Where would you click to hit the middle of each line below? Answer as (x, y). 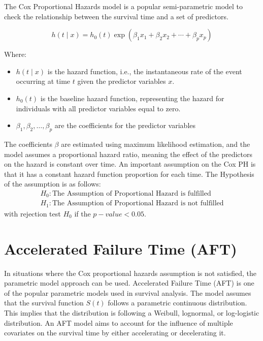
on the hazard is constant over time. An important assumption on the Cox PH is (130, 164)
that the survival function (44, 303)
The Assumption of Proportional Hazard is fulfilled (131, 193)
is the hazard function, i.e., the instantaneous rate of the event (145, 71)
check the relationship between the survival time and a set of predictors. (116, 16)
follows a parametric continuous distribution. (177, 303)
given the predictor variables (122, 81)
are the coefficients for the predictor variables (125, 125)
